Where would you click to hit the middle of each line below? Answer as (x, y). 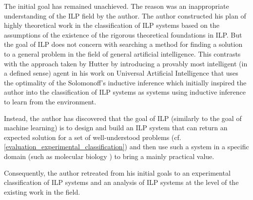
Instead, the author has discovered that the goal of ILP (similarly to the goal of (123, 118)
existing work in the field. (42, 191)
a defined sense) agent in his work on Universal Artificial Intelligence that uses (121, 73)
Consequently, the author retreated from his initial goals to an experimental (117, 172)
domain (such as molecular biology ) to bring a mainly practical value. (109, 156)
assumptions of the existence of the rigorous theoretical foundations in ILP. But (123, 34)
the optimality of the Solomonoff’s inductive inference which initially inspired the (125, 82)
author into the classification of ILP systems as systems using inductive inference (125, 92)
